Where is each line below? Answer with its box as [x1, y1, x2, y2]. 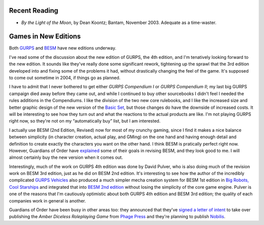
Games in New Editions [9, 32, 81, 41]
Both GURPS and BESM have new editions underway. [9, 45, 117, 51]
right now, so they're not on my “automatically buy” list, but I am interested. [9, 118, 161, 124]
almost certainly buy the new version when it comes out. [9, 154, 123, 160]
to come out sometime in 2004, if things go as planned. [9, 75, 121, 80]
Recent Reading [9, 6, 59, 15]
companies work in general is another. [9, 198, 87, 203]
